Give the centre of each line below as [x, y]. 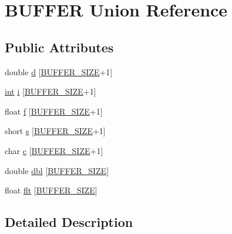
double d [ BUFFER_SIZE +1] [59, 71]
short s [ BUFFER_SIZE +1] [55, 131]
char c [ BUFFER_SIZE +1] [54, 150]
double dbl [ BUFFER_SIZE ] [57, 170]
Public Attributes [59, 47]
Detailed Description [69, 222]
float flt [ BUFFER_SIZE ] [51, 190]
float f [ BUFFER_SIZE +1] [54, 111]
